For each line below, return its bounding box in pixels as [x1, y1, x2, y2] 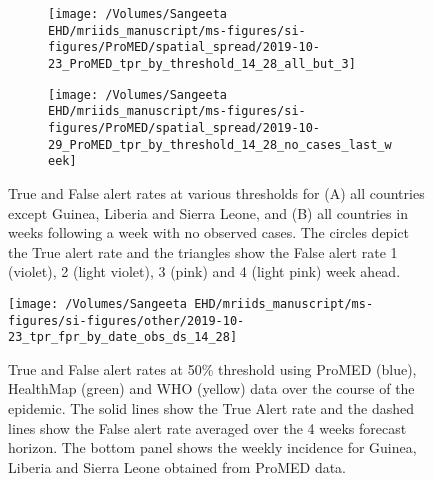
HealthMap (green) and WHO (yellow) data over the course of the [8, 378, 415, 399]
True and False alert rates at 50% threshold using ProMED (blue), [8, 358, 417, 379]
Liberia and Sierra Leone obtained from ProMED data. [8, 456, 347, 477]
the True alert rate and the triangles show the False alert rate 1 [8, 241, 398, 262]
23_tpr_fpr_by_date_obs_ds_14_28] [8, 330, 238, 345]
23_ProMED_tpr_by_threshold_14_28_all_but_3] [48, 56, 356, 71]
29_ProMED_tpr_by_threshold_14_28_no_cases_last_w [48, 137, 392, 152]
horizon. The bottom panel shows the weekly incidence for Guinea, [8, 437, 417, 458]
